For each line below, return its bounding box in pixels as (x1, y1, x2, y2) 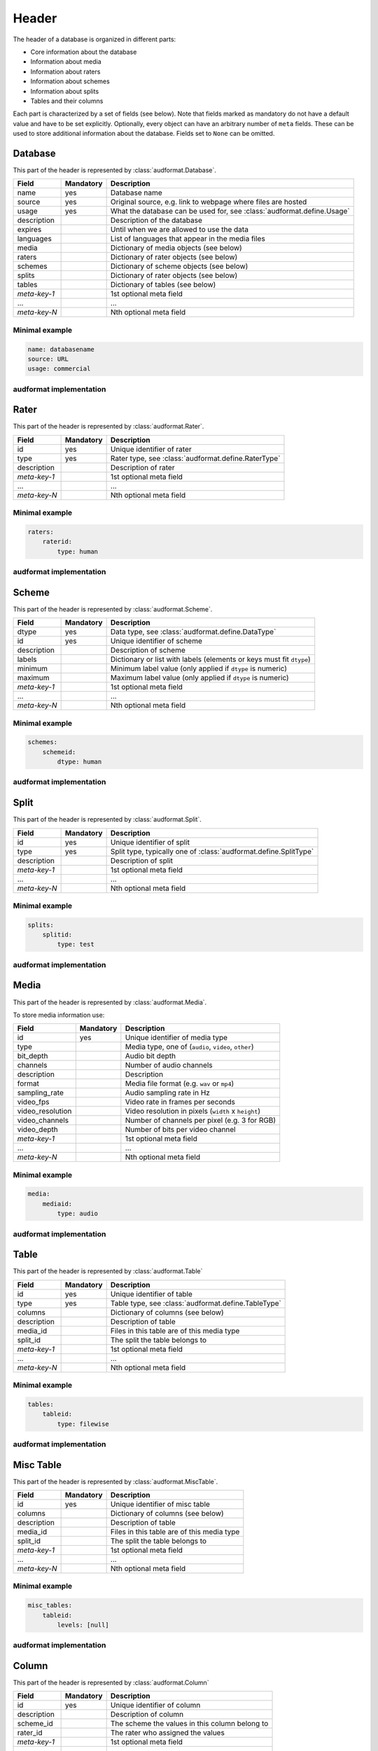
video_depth (17, 1125, 59, 1135)
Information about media (30, 57, 101, 66)
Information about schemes (30, 77, 110, 85)
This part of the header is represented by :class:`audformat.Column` (13, 1678, 209, 1687)
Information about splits (30, 87, 99, 95)
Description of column (110, 1710, 184, 1719)
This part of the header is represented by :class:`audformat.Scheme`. (13, 604, 213, 613)
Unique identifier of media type (125, 1033, 227, 1043)
